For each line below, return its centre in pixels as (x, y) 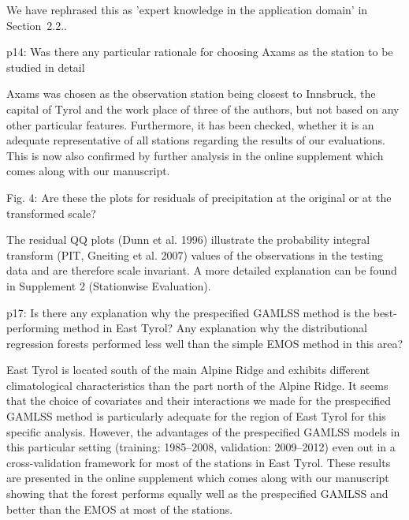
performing (33, 328)
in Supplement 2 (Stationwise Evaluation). (109, 285)
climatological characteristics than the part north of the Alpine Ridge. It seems (197, 385)
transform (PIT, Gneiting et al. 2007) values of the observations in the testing (195, 254)
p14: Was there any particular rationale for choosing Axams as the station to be (200, 52)
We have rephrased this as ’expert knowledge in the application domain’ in (187, 9)
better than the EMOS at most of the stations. (120, 509)
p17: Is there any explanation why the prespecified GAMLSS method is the (188, 312)
